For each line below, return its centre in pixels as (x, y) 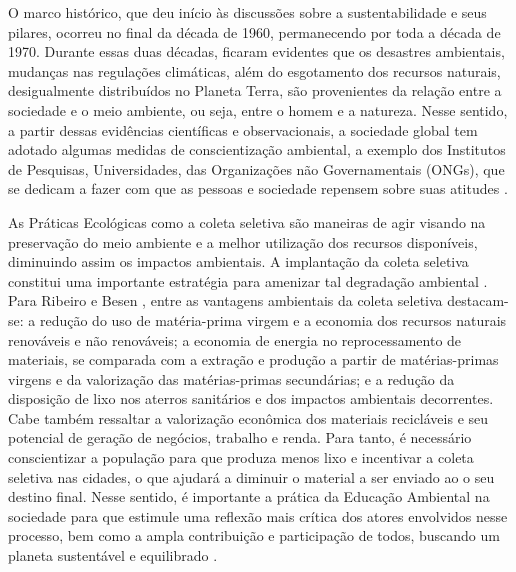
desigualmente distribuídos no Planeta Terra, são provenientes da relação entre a (255, 90)
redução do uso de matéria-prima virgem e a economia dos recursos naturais (273, 319)
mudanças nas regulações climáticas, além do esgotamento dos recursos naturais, (254, 70)
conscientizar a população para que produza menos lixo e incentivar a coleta (241, 457)
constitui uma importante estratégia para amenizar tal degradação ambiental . (248, 280)
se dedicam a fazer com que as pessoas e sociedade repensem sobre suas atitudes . (258, 188)
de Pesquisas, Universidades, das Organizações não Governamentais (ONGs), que (256, 168)
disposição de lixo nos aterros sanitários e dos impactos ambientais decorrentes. (251, 398)
